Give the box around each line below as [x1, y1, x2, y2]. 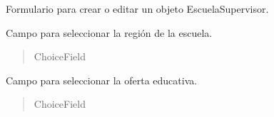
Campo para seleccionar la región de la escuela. [6, 25, 213, 40]
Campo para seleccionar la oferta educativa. [6, 72, 198, 87]
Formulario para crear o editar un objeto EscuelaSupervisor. [6, 1, 269, 16]
